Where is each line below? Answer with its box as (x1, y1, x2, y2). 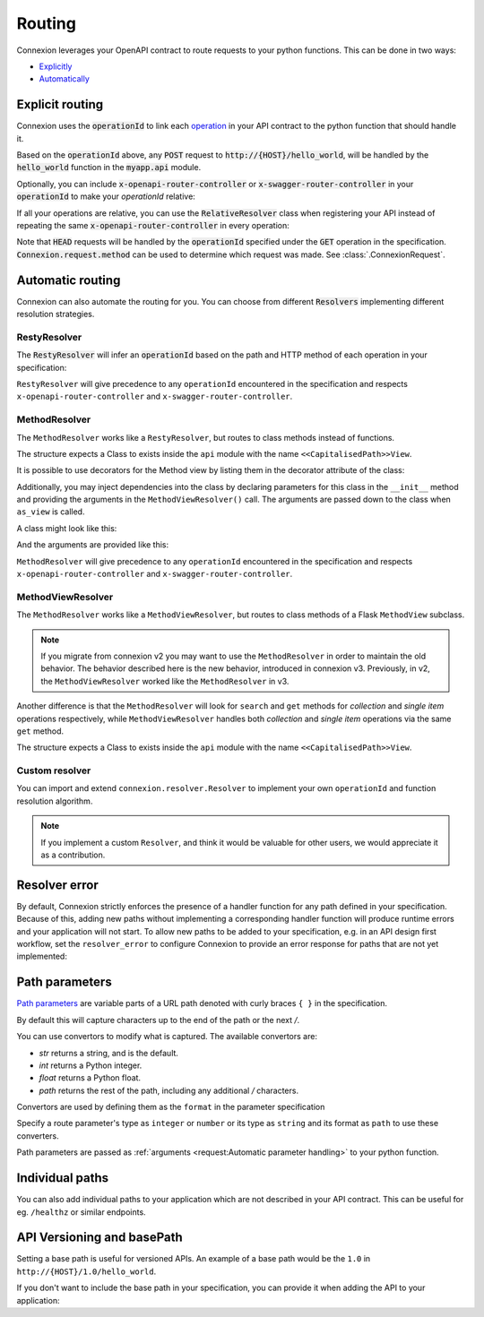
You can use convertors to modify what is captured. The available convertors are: (16, 1031, 318, 1042)
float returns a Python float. (39, 1072, 142, 1083)
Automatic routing (16, 272, 121, 288)
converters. (16, 1130, 60, 1141)
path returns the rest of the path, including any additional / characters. (39, 1085, 299, 1096)
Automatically (39, 73, 90, 84)
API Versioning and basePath (16, 1230, 183, 1245)
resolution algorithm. (16, 796, 93, 806)
